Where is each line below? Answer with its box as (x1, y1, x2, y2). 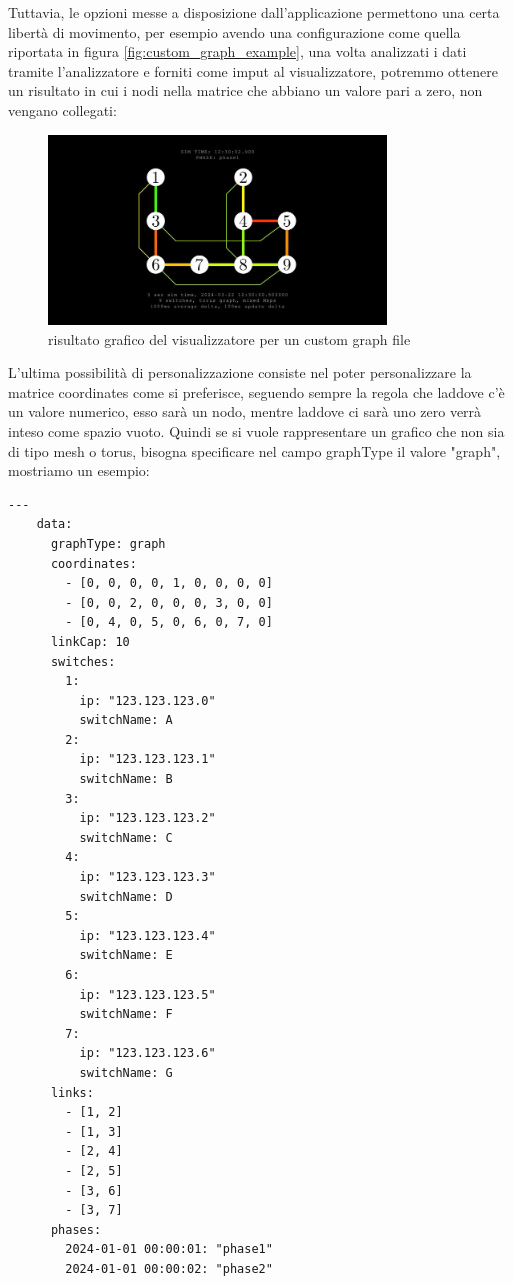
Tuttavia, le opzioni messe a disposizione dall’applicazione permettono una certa (8, 2, 500, 22)
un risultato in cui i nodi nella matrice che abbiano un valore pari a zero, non (8, 80, 483, 101)
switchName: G (79, 1065, 173, 1080)
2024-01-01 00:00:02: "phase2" (65, 1261, 273, 1276)
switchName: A (79, 713, 173, 728)
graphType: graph (50, 536, 166, 551)
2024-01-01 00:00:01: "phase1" (65, 1242, 273, 1257)
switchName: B (79, 772, 173, 787)
